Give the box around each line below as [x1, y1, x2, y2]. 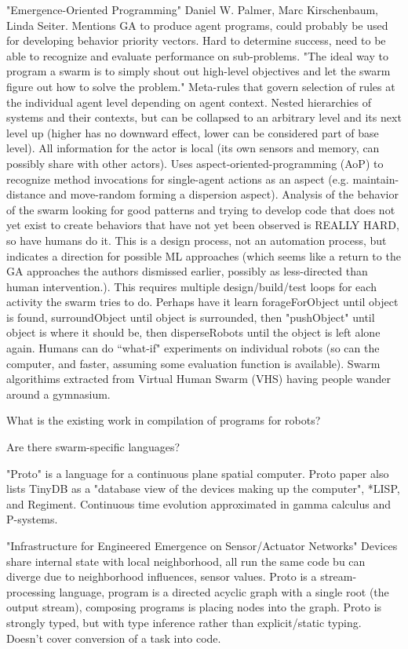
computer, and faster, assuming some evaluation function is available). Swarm [6, 355, 381, 371]
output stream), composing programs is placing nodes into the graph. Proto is [6, 599, 382, 615]
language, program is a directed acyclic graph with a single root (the [59, 583, 389, 600]
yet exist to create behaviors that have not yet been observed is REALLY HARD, [6, 217, 399, 233]
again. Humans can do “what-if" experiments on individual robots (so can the [6, 340, 380, 356]
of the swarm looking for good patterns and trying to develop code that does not [6, 201, 395, 217]
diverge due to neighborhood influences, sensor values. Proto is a [6, 568, 317, 585]
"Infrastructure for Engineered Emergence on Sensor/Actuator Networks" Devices [6, 538, 398, 553]
